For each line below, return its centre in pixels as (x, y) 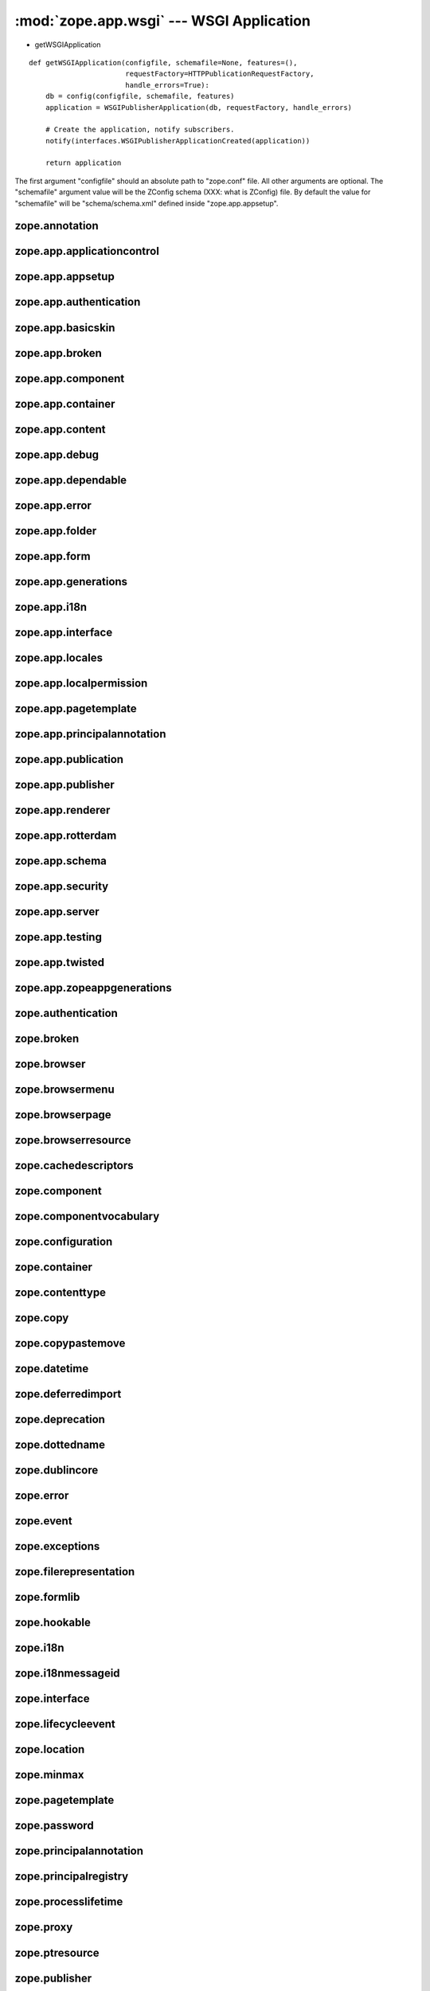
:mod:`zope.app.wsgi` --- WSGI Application (162, 21)
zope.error (42, 1496)
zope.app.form (53, 556)
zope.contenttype (61, 1293)
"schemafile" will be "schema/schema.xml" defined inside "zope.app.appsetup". (147, 203)
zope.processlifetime (69, 1902)
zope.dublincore (57, 1471)
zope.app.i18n (51, 606)
